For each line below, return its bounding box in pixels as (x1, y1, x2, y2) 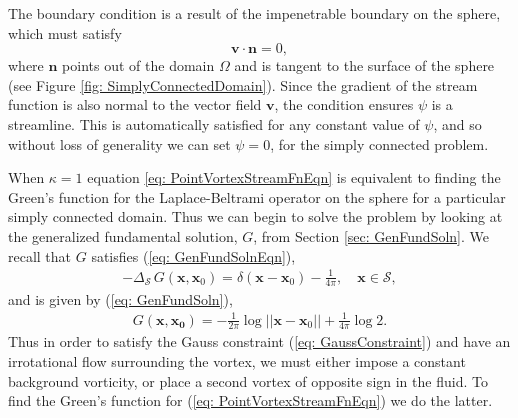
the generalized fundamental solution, (8, 225, 238, 246)
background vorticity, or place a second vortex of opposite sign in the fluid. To (8, 370, 488, 391)
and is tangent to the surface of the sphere (234, 55, 495, 76)
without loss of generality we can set (8, 133, 231, 154)
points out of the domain (62, 55, 215, 76)
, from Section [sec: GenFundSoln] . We (253, 225, 489, 246)
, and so (433, 113, 482, 134)
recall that (8, 245, 72, 266)
